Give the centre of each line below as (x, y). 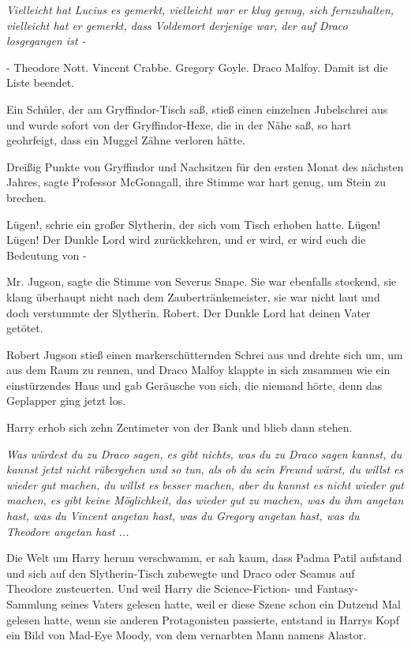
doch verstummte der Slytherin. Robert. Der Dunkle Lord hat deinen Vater (189, 312)
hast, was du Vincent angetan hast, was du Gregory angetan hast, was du (183, 516)
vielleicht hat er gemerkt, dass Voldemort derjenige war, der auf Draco (177, 25)
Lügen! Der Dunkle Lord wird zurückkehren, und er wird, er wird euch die (186, 240)
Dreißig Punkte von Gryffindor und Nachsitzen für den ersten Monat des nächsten (205, 166)
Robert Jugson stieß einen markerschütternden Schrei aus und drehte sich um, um (205, 354)
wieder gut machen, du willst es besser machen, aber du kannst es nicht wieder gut (205, 484)
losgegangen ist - (46, 41)
